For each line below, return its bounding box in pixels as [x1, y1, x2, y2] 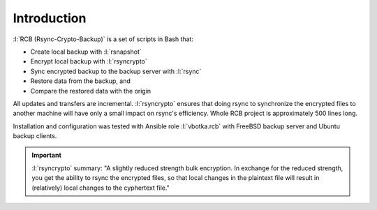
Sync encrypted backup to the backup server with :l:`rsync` [30, 67, 202, 75]
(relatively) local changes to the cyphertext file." [31, 183, 170, 192]
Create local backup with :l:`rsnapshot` [30, 47, 142, 56]
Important [31, 151, 62, 160]
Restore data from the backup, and [30, 77, 131, 85]
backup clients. [13, 132, 57, 140]
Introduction [13, 10, 87, 26]
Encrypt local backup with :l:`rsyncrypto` [30, 57, 147, 66]
